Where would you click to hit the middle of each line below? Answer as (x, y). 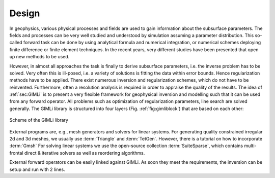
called (16, 43)
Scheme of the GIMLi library (39, 120)
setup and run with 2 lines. (37, 169)
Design (25, 13)
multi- (250, 146)
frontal (16, 153)
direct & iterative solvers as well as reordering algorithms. (85, 153)
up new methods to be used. (39, 57)
